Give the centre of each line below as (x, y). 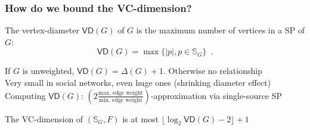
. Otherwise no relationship (213, 71)
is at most (141, 118)
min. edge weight (120, 100)
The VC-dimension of (44, 118)
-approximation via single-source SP (216, 95)
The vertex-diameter (42, 30)
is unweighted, (48, 71)
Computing (25, 95)
